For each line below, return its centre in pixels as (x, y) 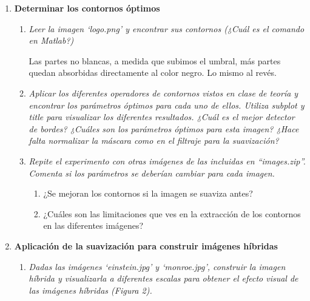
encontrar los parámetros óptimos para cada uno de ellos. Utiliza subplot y (167, 105)
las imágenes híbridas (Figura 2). (90, 290)
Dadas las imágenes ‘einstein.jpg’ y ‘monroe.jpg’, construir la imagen (157, 266)
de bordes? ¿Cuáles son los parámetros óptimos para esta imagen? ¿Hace (164, 128)
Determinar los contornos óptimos (87, 8)
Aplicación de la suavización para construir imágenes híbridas (146, 245)
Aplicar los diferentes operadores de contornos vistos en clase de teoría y (163, 93)
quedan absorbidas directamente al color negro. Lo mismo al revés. (153, 73)
